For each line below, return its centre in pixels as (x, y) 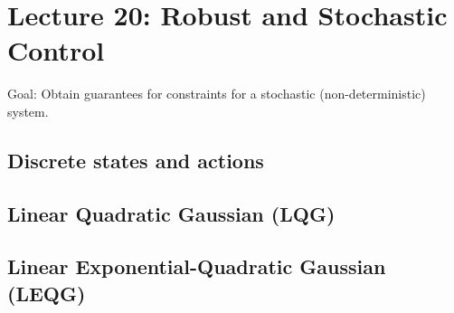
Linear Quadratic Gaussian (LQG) (171, 213)
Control (56, 50)
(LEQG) (47, 293)
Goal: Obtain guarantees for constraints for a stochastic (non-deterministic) (217, 94)
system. (28, 111)
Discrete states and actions (136, 160)
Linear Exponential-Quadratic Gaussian (197, 266)
